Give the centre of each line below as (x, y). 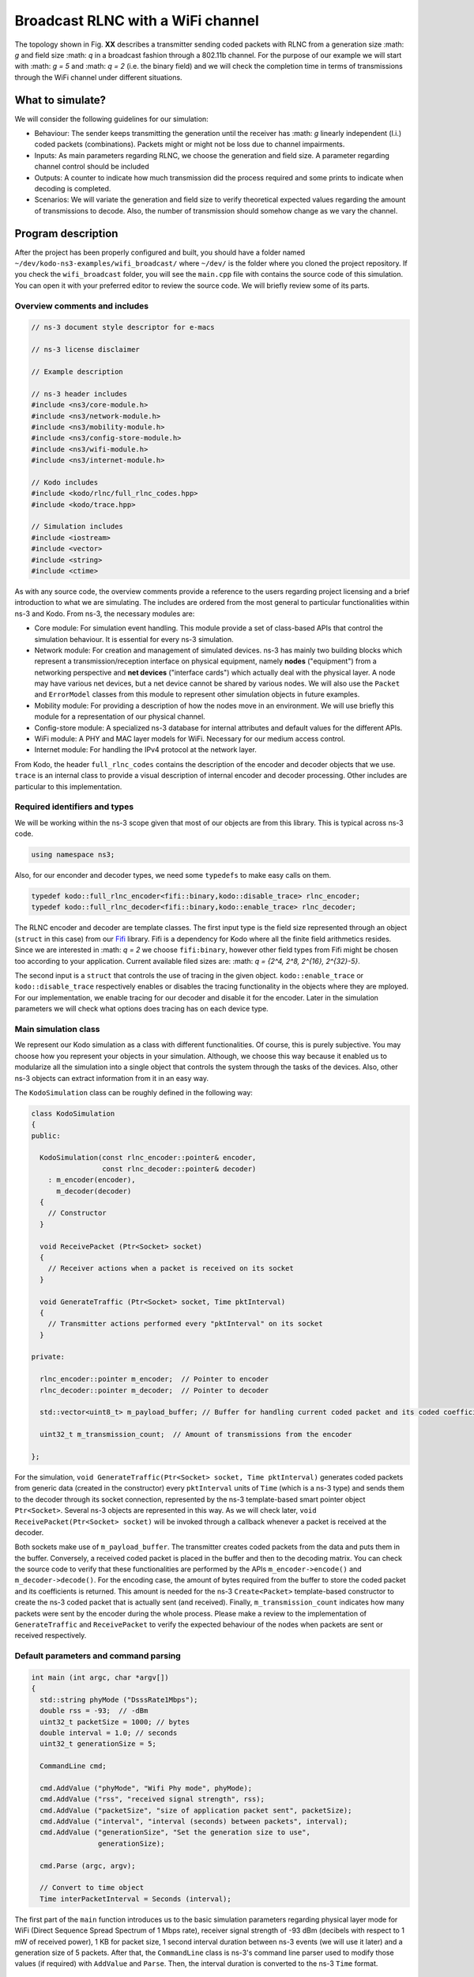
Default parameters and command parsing (98, 1656)
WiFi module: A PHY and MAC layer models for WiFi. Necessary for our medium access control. (190, 739)
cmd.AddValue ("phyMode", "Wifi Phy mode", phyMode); (146, 1788)
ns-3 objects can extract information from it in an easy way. (112, 1078)
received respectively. (51, 1635)
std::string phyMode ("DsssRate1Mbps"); (119, 1699)
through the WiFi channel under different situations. (98, 77)
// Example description (77, 371)
